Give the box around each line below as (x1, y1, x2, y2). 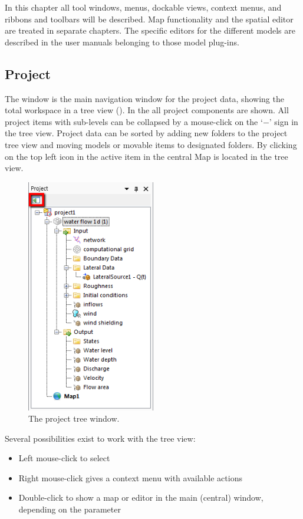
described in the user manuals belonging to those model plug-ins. (5, 35, 239, 48)
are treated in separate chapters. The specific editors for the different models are (5, 24, 295, 37)
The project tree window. (28, 412, 120, 425)
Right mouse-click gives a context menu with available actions (18, 471, 242, 484)
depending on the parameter (18, 503, 121, 515)
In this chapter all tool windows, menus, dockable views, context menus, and (5, 1, 282, 13)
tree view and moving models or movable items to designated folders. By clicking (5, 138, 297, 150)
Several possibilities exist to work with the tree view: (5, 432, 196, 444)
